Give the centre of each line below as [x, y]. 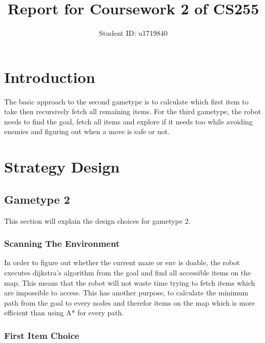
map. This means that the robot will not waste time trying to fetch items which [130, 282]
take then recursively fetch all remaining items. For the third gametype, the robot [133, 111]
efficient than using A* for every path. [64, 313]
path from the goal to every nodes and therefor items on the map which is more [130, 302]
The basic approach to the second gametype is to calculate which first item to [126, 101]
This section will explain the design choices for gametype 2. [97, 220]
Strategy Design [62, 167]
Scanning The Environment [62, 243]
